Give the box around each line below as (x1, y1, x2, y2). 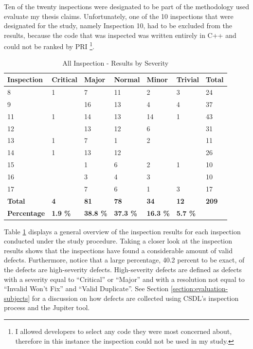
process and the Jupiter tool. (4, 302, 90, 313)
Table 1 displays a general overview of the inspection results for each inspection (4, 226, 241, 236)
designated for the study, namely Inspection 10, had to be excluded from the (4, 20, 232, 31)
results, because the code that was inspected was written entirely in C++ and (4, 30, 236, 40)
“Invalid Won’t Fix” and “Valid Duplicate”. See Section (4, 283, 169, 294)
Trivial (176, 74, 199, 85)
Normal (114, 74, 140, 85)
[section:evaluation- (171, 283, 228, 294)
